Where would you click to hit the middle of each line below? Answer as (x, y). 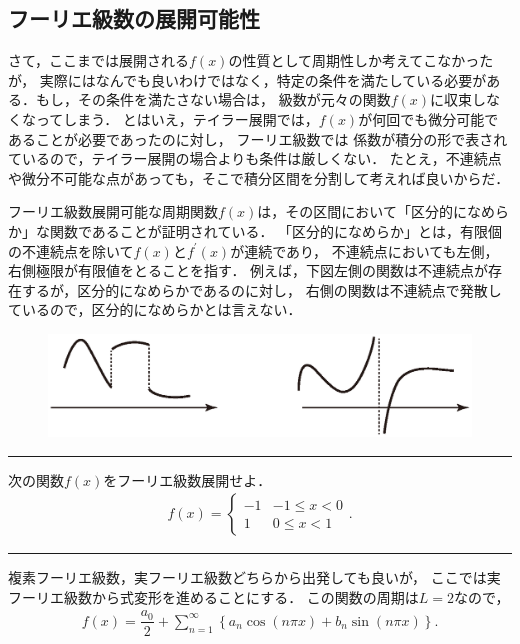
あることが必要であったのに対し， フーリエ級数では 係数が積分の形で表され (258, 138)
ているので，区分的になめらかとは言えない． (155, 309)
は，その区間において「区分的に (362, 211)
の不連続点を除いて (71, 250)
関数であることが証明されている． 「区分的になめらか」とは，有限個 (276, 230)
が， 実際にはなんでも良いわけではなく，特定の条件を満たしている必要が (247, 79)
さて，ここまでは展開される (99, 60)
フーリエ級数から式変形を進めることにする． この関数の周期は (213, 596)
